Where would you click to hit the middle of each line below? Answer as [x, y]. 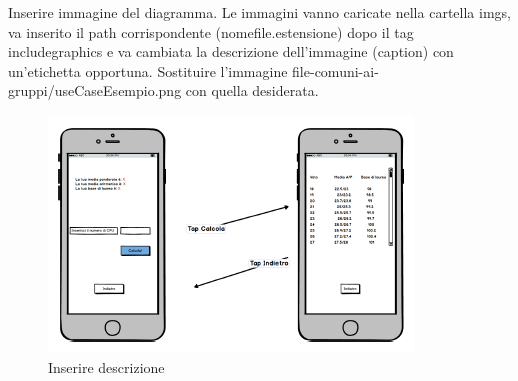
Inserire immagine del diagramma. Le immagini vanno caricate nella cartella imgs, [259, 12]
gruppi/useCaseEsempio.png [95, 90]
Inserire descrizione [106, 366]
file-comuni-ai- [335, 70]
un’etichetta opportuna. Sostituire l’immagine [148, 70]
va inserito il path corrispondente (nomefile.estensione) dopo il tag [211, 31]
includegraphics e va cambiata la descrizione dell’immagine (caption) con [231, 51]
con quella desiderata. [252, 90]
